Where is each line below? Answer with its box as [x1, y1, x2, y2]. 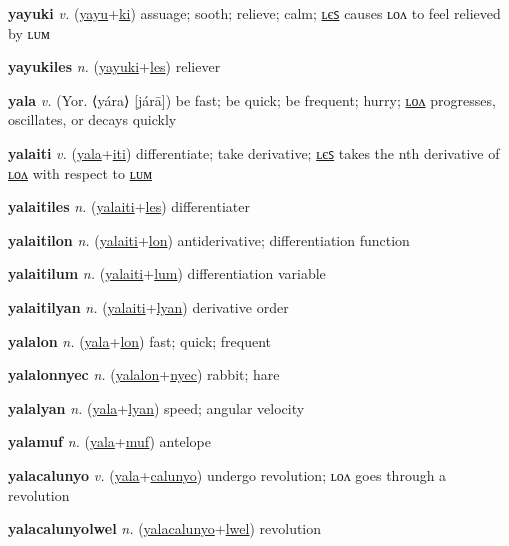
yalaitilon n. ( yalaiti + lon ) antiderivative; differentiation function [8, 229, 410, 250]
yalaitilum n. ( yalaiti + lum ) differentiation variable [8, 263, 326, 284]
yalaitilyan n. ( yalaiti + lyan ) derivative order [8, 296, 289, 317]
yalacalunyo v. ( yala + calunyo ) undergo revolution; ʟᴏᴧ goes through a [8, 464, 447, 485]
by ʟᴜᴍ [8, 22, 50, 43]
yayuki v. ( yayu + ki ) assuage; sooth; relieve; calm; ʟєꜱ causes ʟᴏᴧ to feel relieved [8, 3, 501, 23]
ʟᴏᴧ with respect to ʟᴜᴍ [8, 162, 153, 183]
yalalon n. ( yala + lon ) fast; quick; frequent [8, 330, 272, 351]
